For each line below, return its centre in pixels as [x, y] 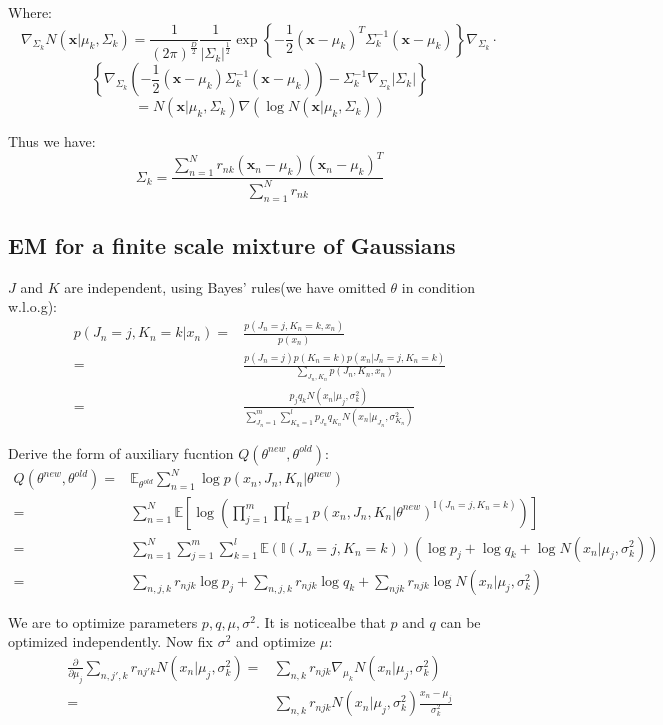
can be [460, 621]
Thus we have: [52, 141]
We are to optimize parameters [103, 621]
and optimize [275, 641]
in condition [438, 286]
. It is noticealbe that [320, 621]
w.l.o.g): [33, 306]
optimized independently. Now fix [110, 641]
